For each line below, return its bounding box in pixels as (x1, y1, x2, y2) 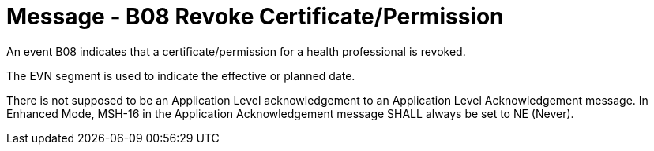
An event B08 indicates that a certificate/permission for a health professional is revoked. (6, 44, 466, 58)
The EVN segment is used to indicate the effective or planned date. (6, 68, 355, 83)
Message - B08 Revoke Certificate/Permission (6, 3, 504, 30)
